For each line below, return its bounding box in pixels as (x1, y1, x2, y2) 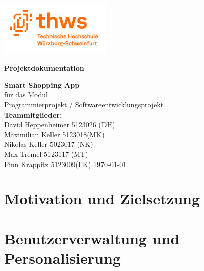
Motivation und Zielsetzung (4, 188, 200, 209)
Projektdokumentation (4, 63, 84, 73)
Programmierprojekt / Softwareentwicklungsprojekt (4, 99, 164, 110)
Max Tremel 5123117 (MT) (4, 148, 88, 159)
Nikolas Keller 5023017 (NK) (4, 139, 93, 149)
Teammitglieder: (4, 109, 62, 120)
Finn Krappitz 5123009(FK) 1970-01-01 (4, 158, 127, 169)
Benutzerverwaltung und (4, 228, 180, 248)
